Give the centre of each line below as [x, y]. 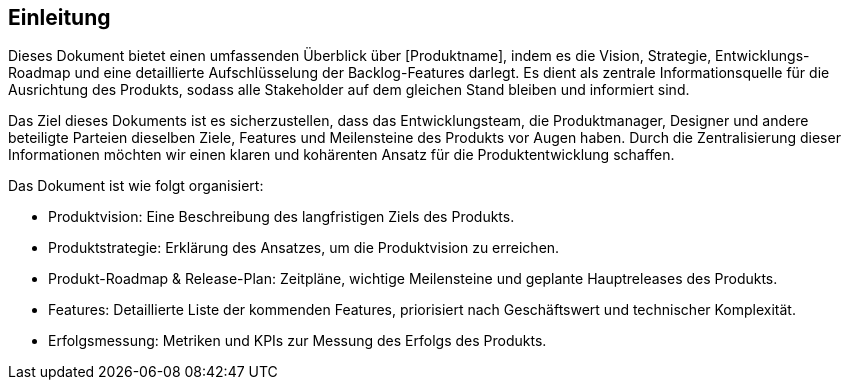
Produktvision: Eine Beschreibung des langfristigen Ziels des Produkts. [281, 217]
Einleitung [59, 17]
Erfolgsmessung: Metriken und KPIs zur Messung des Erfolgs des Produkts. [297, 341]
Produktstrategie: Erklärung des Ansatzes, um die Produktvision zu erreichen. [304, 248]
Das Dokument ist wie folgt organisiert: [136, 186]
